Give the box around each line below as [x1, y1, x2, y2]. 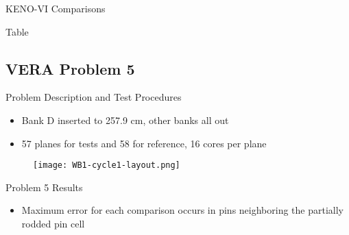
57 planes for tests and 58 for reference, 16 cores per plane [21, 136, 267, 150]
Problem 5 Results [5, 180, 83, 194]
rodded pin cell [21, 217, 85, 231]
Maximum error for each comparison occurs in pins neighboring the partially [21, 203, 344, 217]
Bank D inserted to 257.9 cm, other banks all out [21, 112, 229, 127]
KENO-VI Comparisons [5, 1, 106, 15]
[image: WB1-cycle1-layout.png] [33, 160, 180, 171]
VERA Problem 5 [5, 58, 135, 79]
